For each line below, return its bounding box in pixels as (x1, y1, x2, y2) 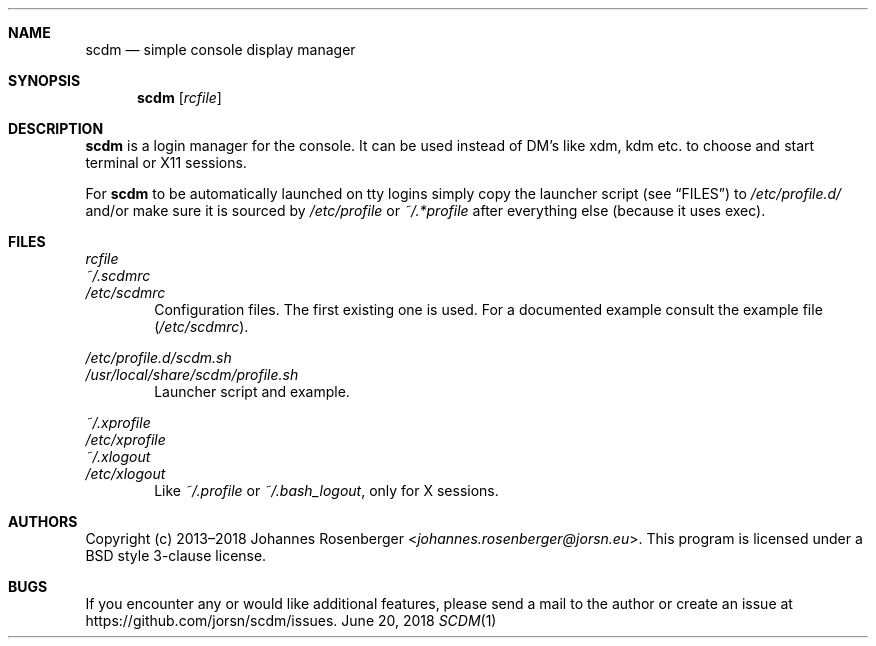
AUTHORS (8, 513, 78, 530)
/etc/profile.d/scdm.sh (85, 349, 232, 366)
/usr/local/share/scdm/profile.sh (85, 366, 299, 383)
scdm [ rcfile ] (137, 89, 222, 106)
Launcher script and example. (154, 383, 350, 400)
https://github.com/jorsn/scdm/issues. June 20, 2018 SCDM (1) (85, 612, 497, 629)
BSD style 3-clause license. (85, 547, 267, 564)
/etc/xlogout (85, 465, 166, 482)
